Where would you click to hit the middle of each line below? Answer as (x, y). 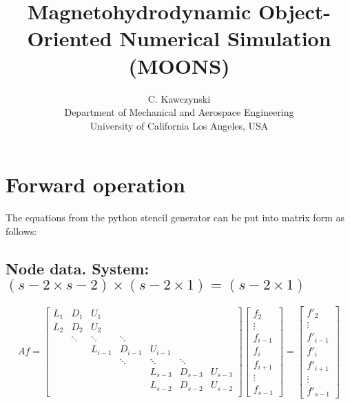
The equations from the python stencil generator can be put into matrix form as (175, 218)
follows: (21, 231)
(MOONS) (179, 65)
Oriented (70, 38)
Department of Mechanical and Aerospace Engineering (179, 112)
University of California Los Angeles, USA (179, 125)
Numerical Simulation (225, 38)
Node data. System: (78, 268)
